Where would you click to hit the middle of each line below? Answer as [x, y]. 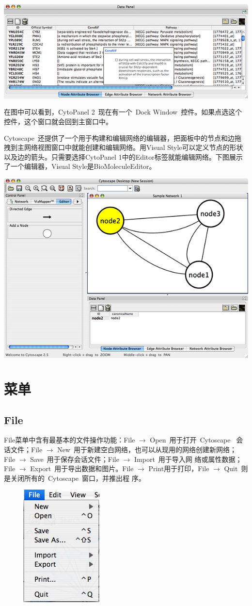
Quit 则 [236, 468]
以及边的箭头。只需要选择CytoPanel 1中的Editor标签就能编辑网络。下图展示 [123, 156]
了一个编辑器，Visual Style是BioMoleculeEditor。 [80, 166]
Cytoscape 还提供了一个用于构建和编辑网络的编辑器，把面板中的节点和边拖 [123, 138]
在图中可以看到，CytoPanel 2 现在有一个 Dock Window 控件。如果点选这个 [123, 112]
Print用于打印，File [179, 468]
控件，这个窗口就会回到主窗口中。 [58, 122]
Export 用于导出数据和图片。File [82, 468]
